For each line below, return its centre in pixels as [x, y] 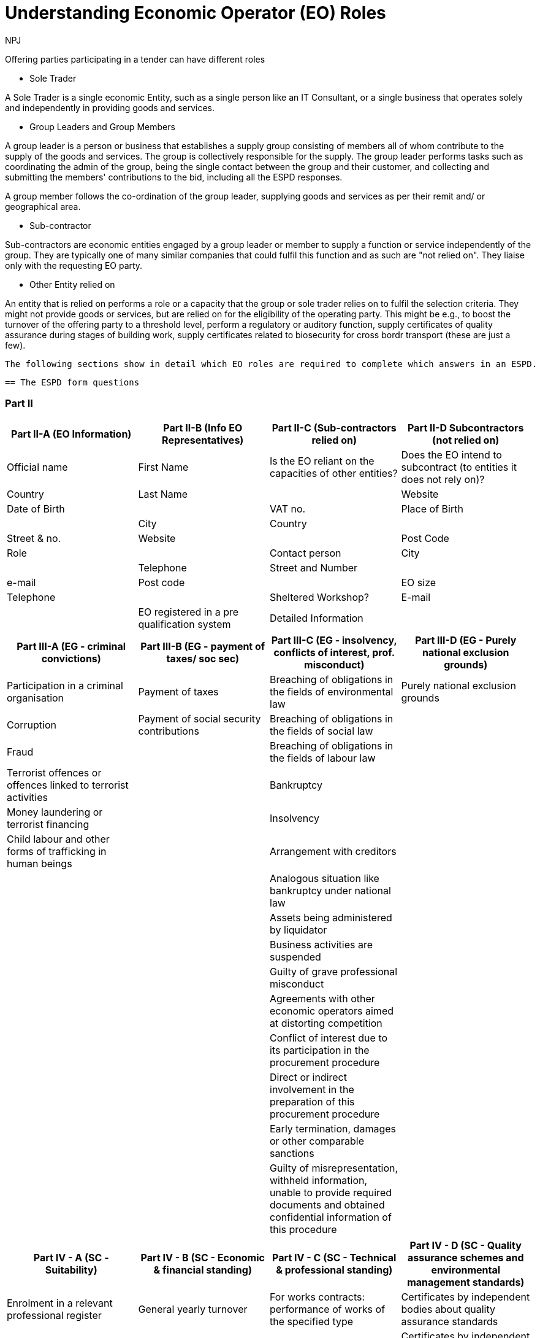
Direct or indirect [308, 1077]
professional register [54, 1315]
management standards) [466, 1282]
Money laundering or [55, 812]
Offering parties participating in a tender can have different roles [135, 59]
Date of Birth [36, 509]
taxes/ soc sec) [203, 658]
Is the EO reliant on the [322, 461]
